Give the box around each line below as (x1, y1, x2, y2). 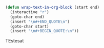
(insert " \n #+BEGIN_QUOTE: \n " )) (10, 29, 79, 34)
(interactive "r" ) (10, 9, 50, 15)
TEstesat (5, 38, 24, 44)
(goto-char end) (10, 14, 45, 19)
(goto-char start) (10, 23, 50, 29)
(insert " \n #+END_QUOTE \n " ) (10, 19, 70, 24)
